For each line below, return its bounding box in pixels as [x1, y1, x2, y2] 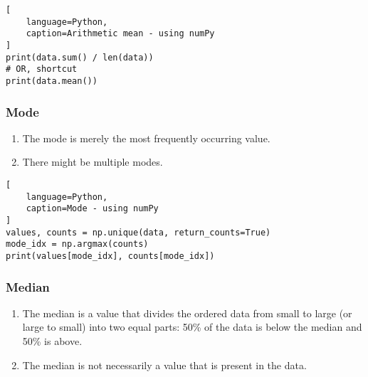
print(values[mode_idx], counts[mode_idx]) [6, 250, 215, 261]
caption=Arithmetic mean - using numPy [26, 28, 215, 39]
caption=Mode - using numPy [26, 203, 159, 214]
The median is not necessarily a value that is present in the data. [22, 357, 307, 372]
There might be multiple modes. [22, 154, 163, 169]
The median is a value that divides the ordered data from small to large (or [22, 305, 352, 320]
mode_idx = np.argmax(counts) [6, 239, 149, 250]
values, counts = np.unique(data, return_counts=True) [6, 227, 271, 238]
